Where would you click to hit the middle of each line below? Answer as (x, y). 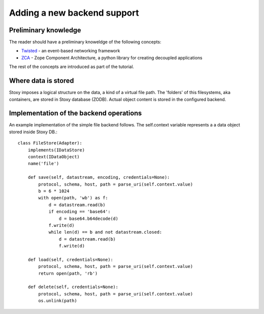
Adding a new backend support (74, 13)
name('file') (43, 164)
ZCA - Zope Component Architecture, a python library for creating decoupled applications (112, 58)
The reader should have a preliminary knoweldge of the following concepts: (85, 42)
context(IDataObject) (54, 157)
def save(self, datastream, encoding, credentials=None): (99, 177)
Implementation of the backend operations (75, 113)
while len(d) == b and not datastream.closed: (105, 232)
